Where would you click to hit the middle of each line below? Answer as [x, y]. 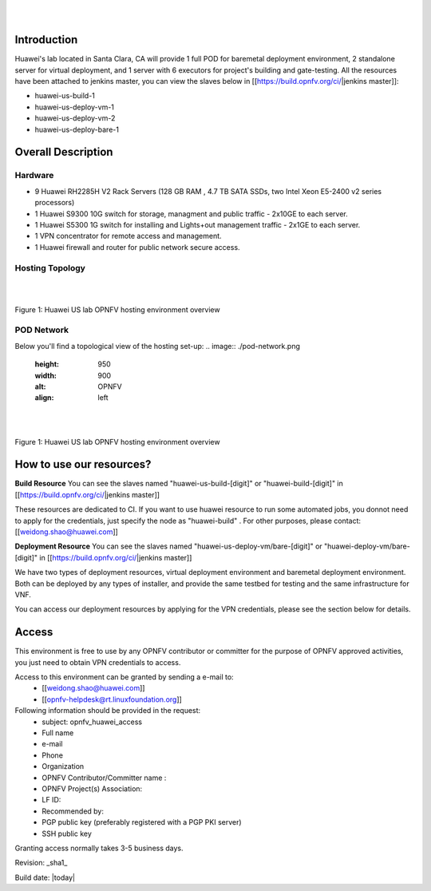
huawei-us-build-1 [65, 96]
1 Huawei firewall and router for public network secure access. [137, 247]
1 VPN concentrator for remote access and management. [129, 236]
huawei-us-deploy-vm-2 [75, 118]
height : [47, 364]
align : [44, 398]
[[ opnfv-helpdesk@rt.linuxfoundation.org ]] [112, 699]
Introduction [46, 40]
